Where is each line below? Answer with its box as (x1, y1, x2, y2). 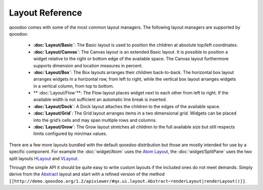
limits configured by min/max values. (33, 131, 107, 136)
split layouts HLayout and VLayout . (9, 155, 79, 161)
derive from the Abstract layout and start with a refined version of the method (9, 171, 165, 177)
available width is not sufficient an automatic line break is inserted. (33, 96, 167, 102)
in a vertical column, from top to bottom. (33, 83, 114, 89)
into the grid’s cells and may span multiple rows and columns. (33, 117, 157, 123)
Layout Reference (9, 7, 82, 18)
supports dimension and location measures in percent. (33, 62, 143, 68)
